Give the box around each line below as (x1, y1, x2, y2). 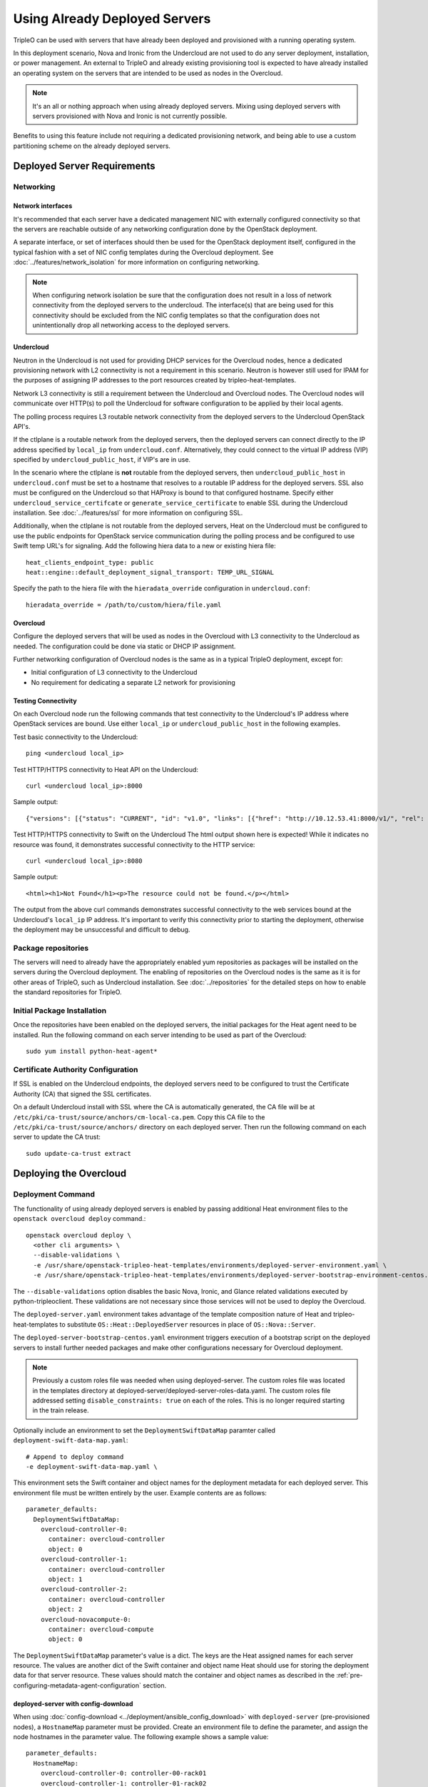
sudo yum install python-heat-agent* (26, 1047, 158, 1056)
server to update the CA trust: (13, 1133, 101, 1142)
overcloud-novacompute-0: (40, 1615, 132, 1623)
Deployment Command (13, 1189, 96, 1199)
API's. (13, 422, 31, 430)
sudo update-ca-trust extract (26, 1149, 132, 1157)
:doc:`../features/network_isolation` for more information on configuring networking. (13, 258, 260, 267)
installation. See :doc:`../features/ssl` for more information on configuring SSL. (13, 508, 243, 518)
